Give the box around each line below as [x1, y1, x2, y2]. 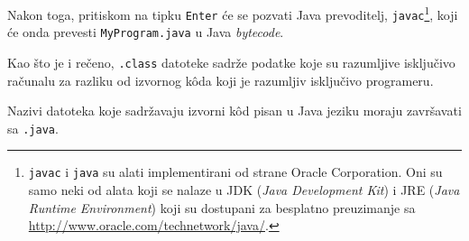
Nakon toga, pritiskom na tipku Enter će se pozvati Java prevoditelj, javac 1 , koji [7, 3, 458, 23]
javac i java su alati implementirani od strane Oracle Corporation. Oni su [28, 162, 443, 181]
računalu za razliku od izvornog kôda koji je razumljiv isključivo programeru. [7, 70, 434, 89]
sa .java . [7, 118, 59, 137]
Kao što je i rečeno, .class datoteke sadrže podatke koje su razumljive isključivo [7, 52, 455, 71]
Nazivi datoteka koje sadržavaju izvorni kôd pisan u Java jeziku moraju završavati [7, 101, 462, 120]
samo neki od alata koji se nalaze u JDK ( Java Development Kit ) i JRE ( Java [28, 181, 460, 199]
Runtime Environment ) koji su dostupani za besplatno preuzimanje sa [28, 198, 416, 217]
